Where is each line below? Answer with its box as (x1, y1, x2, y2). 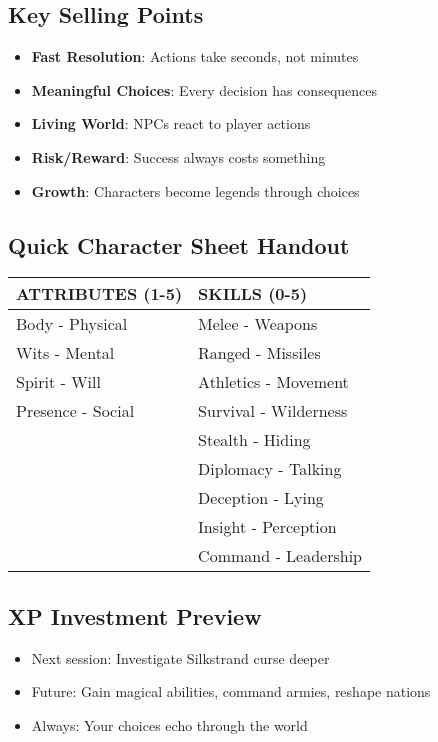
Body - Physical (16, 312, 128, 336)
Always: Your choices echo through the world (31, 714, 308, 735)
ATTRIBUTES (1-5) (16, 282, 183, 306)
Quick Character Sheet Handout (8, 229, 350, 260)
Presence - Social (16, 399, 135, 423)
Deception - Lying (198, 486, 324, 510)
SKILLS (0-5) (198, 282, 308, 306)
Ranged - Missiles (198, 341, 321, 365)
